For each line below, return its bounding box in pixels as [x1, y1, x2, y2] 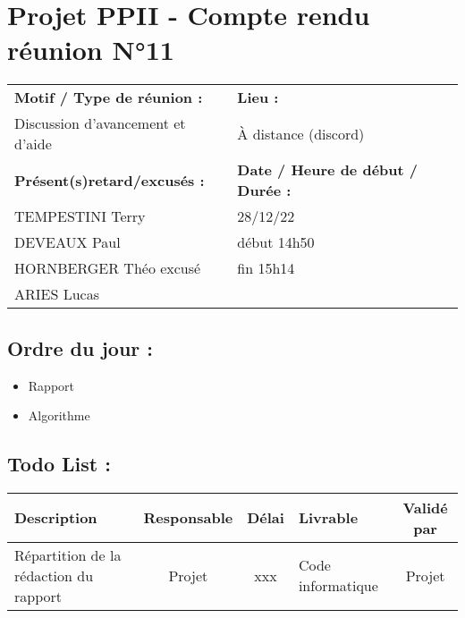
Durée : [237, 180, 292, 201]
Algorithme [28, 406, 90, 425]
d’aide [14, 133, 52, 155]
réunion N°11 [7, 31, 174, 68]
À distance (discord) [237, 123, 365, 144]
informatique [298, 575, 378, 597]
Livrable [298, 507, 359, 529]
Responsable [143, 507, 233, 529]
